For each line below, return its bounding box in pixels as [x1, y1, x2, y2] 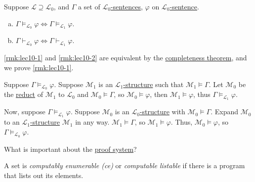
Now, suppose [4, 106, 45, 117]
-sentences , [110, 1, 143, 11]
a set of [78, 1, 100, 11]
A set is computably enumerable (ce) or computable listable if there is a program [4, 160, 245, 171]
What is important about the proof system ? [4, 143, 137, 154]
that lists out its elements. [4, 170, 84, 180]
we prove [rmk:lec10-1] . [4, 62, 74, 72]
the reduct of [4, 89, 43, 99]
